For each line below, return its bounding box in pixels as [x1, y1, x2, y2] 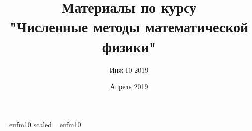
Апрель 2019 [110, 81, 148, 92]
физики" [102, 36, 156, 56]
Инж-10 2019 [109, 65, 149, 75]
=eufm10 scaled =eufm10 [4, 119, 81, 129]
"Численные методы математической [9, 16, 249, 37]
